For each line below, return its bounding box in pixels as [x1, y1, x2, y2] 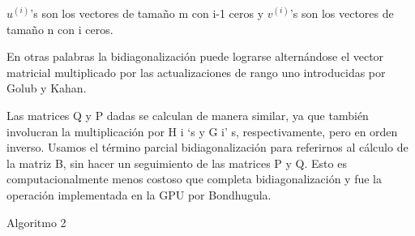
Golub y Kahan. [6, 79, 87, 97]
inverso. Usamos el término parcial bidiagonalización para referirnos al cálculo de [6, 139, 409, 156]
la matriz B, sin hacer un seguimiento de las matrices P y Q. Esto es [6, 154, 347, 171]
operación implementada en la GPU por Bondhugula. [6, 186, 272, 203]
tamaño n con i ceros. [6, 20, 113, 37]
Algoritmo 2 [6, 213, 66, 230]
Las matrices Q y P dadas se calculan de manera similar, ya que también [6, 106, 369, 123]
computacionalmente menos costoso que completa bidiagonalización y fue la [6, 170, 382, 187]
